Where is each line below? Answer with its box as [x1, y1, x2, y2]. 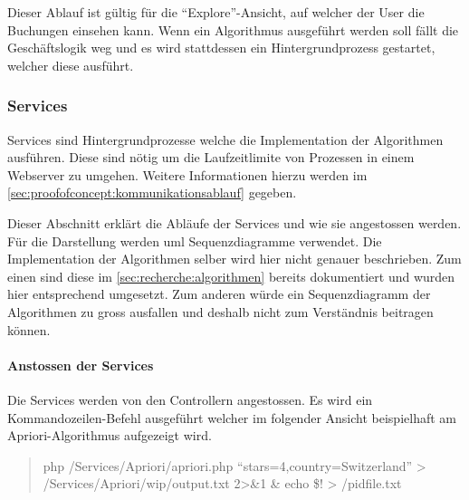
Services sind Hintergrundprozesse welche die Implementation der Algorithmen [7, 130, 444, 149]
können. [7, 320, 51, 339]
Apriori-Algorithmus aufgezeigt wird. [7, 426, 212, 445]
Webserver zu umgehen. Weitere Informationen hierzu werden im [7, 165, 368, 184]
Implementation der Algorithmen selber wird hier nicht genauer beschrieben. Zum [7, 249, 462, 268]
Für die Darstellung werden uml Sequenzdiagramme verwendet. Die [7, 231, 382, 250]
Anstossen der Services [7, 355, 154, 374]
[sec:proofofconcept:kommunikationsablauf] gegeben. [7, 183, 297, 202]
